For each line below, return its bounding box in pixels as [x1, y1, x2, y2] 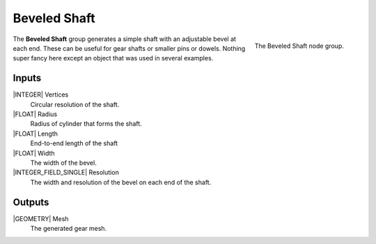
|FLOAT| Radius [13, 110, 58, 118]
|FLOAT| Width [13, 149, 55, 157]
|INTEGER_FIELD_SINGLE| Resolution [13, 168, 120, 177]
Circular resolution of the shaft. [30, 100, 120, 108]
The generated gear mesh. [30, 225, 107, 233]
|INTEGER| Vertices [13, 90, 69, 99]
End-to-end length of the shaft [30, 139, 118, 147]
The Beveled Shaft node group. [254, 42, 344, 50]
